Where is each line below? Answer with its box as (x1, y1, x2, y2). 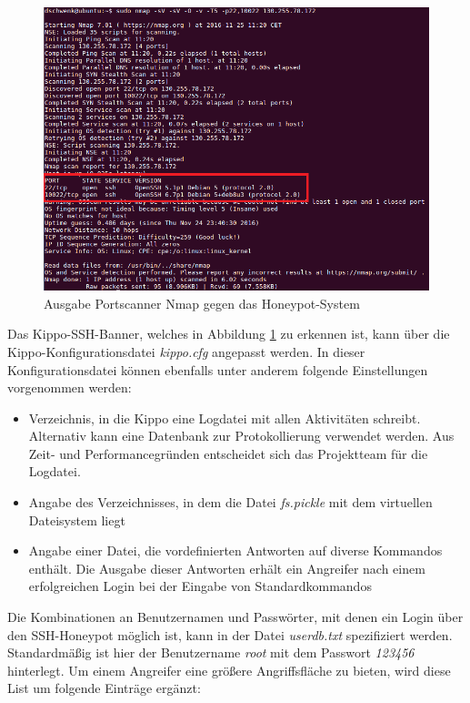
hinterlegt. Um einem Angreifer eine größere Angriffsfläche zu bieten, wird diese (7, 660, 451, 679)
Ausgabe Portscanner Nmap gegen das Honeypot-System (44, 293, 360, 312)
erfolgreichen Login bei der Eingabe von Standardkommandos (28, 576, 372, 596)
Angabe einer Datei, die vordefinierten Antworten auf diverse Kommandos (28, 541, 443, 560)
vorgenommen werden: (7, 378, 132, 397)
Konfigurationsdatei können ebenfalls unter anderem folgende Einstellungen (7, 360, 428, 379)
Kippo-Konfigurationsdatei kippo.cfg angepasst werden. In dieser (7, 341, 365, 361)
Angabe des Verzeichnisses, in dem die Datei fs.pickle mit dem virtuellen (28, 493, 433, 512)
